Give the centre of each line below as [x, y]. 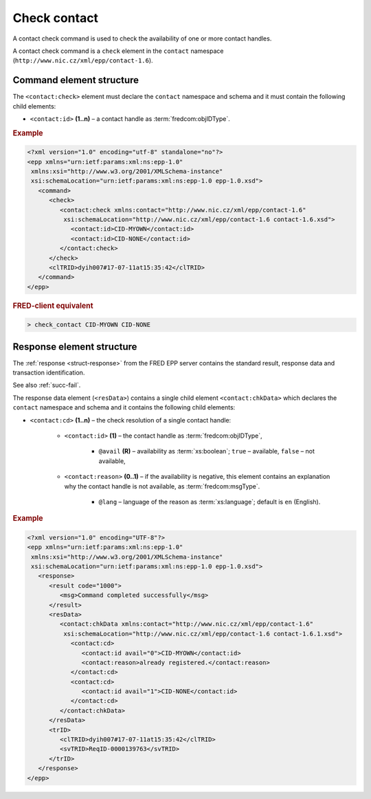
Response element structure [75, 347]
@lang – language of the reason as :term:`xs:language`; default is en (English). [210, 502]
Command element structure [76, 80]
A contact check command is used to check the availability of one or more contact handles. [142, 38]
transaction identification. [49, 373]
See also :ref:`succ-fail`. [47, 385]
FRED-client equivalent [53, 306]
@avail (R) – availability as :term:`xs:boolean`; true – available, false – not [207, 451]
